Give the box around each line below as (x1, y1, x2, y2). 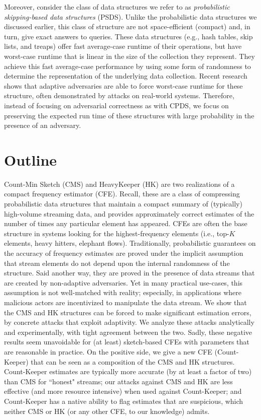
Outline (4, 149, 57, 170)
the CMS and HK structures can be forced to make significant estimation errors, (4, 307, 251, 317)
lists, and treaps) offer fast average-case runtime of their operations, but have (4, 41, 242, 51)
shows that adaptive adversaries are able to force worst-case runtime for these (4, 80, 243, 91)
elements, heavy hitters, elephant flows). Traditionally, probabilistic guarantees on (4, 238, 256, 248)
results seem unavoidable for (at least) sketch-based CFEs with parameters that (4, 336, 249, 347)
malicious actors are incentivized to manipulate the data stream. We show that (4, 297, 247, 307)
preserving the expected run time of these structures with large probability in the (4, 110, 254, 120)
